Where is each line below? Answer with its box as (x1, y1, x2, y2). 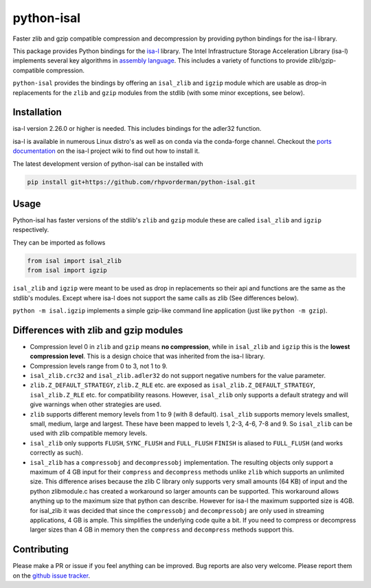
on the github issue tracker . (12, 571, 91, 580)
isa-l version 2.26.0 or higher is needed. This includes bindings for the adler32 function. (12, 125, 262, 133)
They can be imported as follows (12, 238, 106, 246)
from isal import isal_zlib (27, 257, 122, 264)
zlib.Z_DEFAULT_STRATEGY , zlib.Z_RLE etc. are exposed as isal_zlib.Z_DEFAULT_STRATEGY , (30, 381, 315, 389)
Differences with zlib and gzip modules (12, 324, 183, 336)
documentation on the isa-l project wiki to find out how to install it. (12, 147, 201, 155)
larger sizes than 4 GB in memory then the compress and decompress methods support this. (30, 525, 295, 534)
